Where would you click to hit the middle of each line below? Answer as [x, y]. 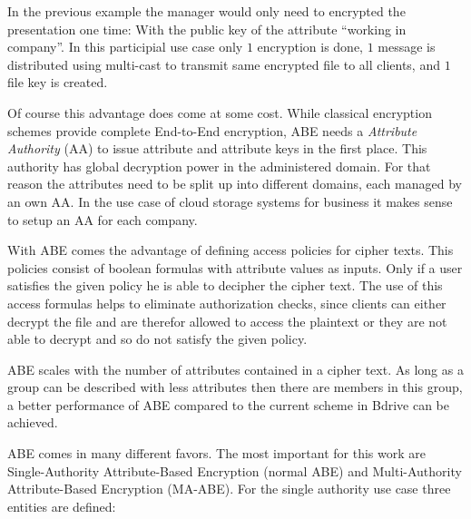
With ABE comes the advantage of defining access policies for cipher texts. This [231, 250]
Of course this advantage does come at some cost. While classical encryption [220, 112]
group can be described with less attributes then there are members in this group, [235, 387]
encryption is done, [310, 47]
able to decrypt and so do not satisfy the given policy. [157, 339]
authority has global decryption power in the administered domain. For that [219, 166]
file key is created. [58, 82]
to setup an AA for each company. [103, 219]
